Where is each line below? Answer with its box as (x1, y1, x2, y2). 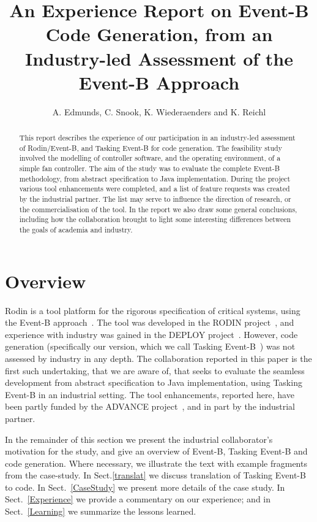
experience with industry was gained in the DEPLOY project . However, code (5, 328, 298, 340)
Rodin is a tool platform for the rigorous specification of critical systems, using (5, 304, 300, 317)
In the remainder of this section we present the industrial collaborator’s (5, 432, 273, 445)
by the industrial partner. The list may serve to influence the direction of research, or (19, 194, 291, 204)
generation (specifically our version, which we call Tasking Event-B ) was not (5, 340, 296, 353)
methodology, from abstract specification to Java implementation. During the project (19, 173, 291, 183)
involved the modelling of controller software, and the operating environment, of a (19, 153, 281, 163)
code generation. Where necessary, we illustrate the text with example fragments (5, 456, 307, 469)
